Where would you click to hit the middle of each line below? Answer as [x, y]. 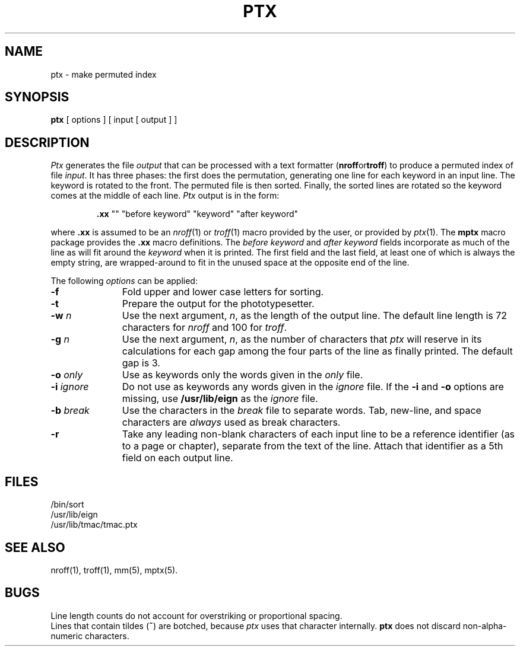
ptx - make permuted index [104, 74]
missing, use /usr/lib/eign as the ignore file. [220, 399]
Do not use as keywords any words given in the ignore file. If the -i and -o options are [313, 387]
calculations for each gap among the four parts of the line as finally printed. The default [317, 351]
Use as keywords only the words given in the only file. [242, 375]
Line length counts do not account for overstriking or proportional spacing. [196, 615]
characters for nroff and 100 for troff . [204, 328]
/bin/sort [67, 505]
